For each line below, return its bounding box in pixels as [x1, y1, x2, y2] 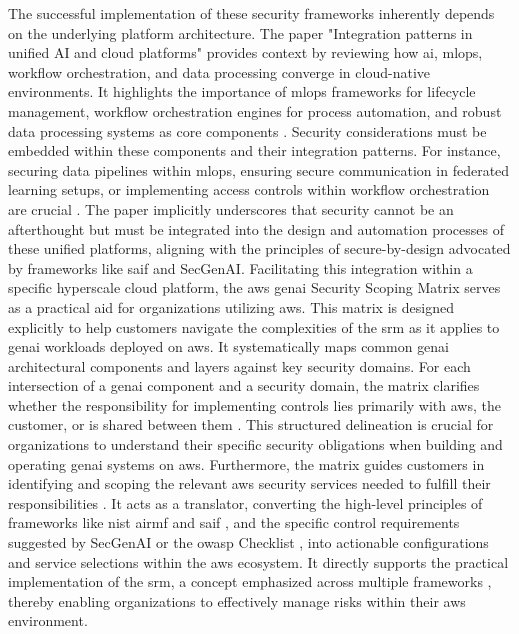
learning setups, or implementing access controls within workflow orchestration [8, 179, 490, 200]
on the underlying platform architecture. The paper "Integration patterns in [8, 22, 473, 43]
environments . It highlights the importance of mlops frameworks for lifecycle [8, 81, 476, 102]
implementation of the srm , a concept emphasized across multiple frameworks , [8, 571, 492, 592]
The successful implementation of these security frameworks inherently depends [8, 3, 495, 23]
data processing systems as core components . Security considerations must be [8, 120, 487, 141]
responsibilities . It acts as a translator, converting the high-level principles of [8, 492, 483, 513]
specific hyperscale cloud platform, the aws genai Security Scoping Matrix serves [8, 277, 501, 298]
